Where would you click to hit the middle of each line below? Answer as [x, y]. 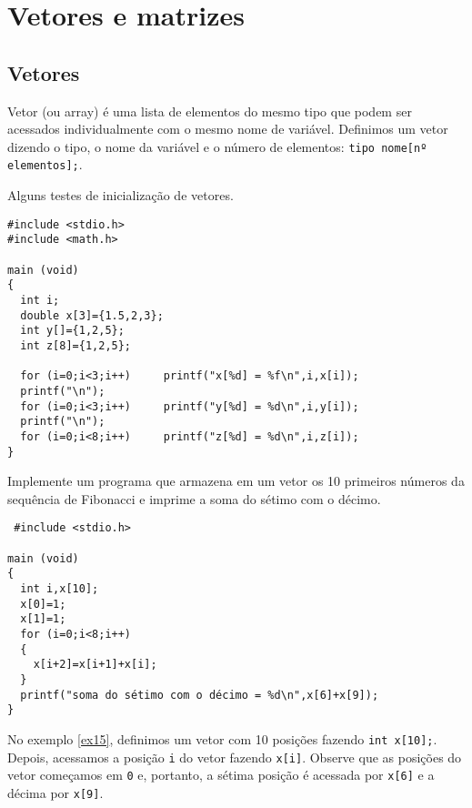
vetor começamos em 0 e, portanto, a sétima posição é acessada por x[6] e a [221, 775]
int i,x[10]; [60, 588]
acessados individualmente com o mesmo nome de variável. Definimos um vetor [228, 129]
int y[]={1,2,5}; [72, 331]
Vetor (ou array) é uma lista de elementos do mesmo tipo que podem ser [210, 111]
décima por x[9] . [55, 792]
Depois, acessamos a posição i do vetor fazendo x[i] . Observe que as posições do [235, 757]
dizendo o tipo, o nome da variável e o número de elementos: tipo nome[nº [217, 146]
